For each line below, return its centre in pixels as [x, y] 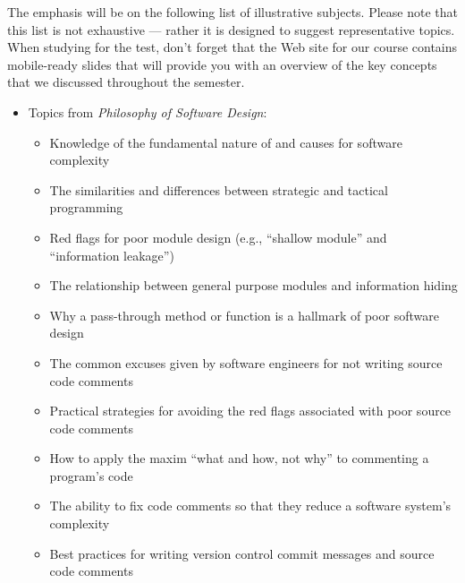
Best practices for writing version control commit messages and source [242, 553]
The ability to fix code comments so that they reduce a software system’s [250, 506]
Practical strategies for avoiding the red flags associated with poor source [250, 411]
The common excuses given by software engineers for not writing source [246, 362]
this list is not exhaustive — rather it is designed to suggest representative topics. [231, 29]
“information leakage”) [112, 255]
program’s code [91, 475]
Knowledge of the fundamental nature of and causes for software [226, 142]
